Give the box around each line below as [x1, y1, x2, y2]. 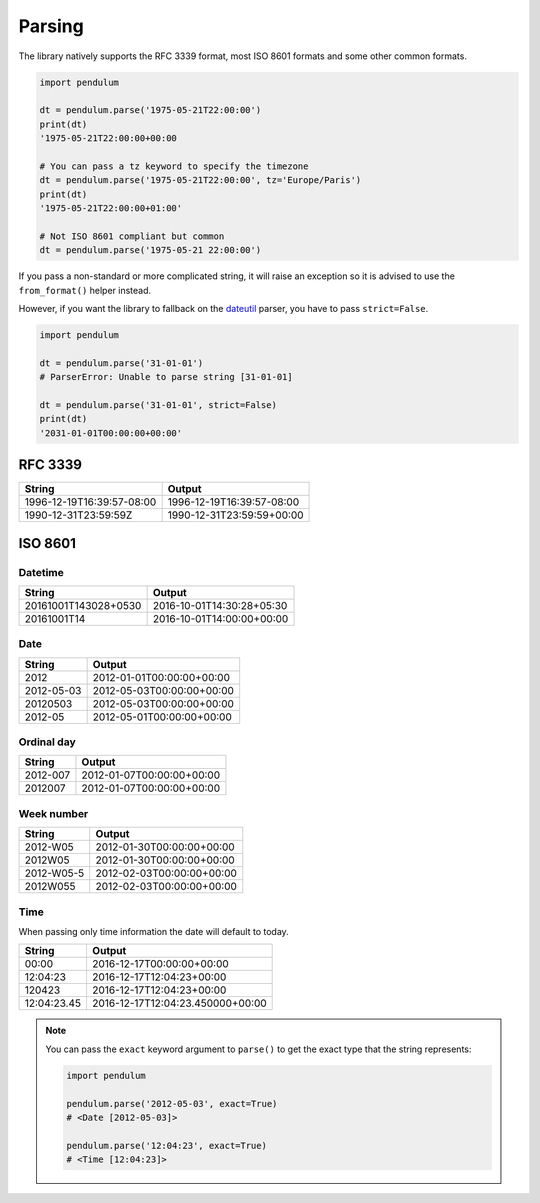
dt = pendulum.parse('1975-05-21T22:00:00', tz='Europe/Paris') [39, 175, 362, 186]
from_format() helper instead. [18, 284, 152, 296]
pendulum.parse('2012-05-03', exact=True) [66, 1098, 278, 1109]
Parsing [18, 15, 84, 37]
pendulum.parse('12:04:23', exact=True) [66, 1140, 267, 1151]
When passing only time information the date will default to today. [18, 925, 289, 937]
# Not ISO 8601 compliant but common [39, 230, 225, 242]
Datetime [18, 565, 64, 579]
